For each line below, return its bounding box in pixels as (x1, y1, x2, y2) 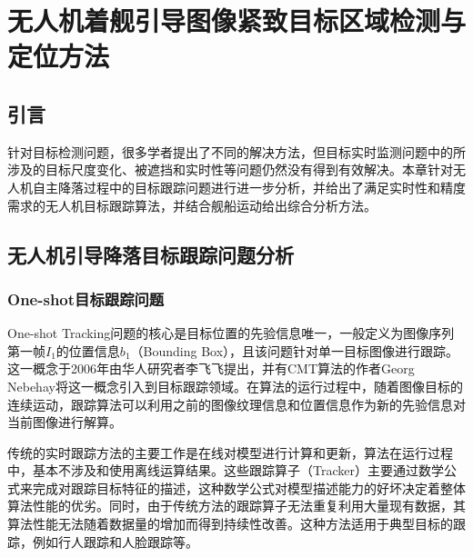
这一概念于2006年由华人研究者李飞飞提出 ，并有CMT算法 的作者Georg (7, 359, 415, 378)
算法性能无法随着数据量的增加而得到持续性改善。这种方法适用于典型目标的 (7, 514, 453, 533)
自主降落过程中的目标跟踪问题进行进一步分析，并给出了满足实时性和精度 (32, 177, 466, 196)
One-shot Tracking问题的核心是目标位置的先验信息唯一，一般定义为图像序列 (7, 323, 455, 343)
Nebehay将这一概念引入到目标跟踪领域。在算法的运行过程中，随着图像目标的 (7, 376, 463, 395)
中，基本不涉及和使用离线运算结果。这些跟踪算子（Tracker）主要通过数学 (7, 461, 444, 480)
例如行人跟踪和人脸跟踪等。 (32, 532, 198, 551)
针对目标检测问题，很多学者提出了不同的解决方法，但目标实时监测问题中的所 (7, 142, 466, 161)
